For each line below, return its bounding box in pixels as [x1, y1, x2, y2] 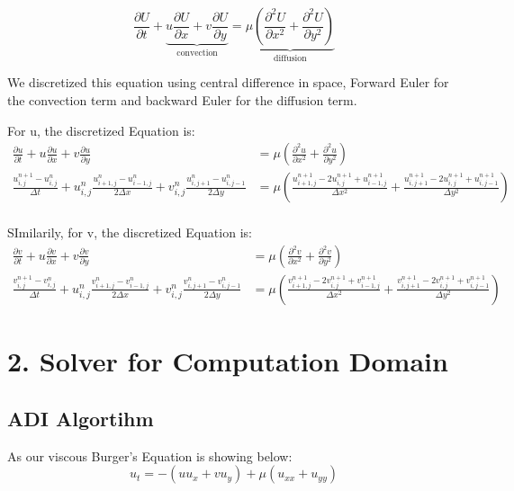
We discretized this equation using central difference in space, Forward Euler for [7, 73, 449, 92]
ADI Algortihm [7, 404, 154, 432]
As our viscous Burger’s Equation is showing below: [7, 446, 293, 465]
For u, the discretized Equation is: [7, 121, 195, 139]
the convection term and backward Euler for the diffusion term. [7, 91, 357, 110]
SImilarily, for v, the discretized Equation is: [7, 223, 252, 242]
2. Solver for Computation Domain [7, 343, 448, 379]
